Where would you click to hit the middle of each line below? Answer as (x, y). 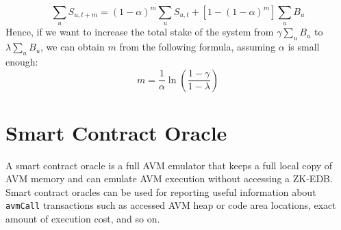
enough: (22, 61)
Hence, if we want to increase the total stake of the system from (140, 32)
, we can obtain (73, 47)
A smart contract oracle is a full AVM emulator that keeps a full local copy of (169, 165)
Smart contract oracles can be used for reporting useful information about (161, 191)
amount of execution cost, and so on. (83, 219)
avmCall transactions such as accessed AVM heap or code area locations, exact (171, 205)
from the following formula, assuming (198, 47)
